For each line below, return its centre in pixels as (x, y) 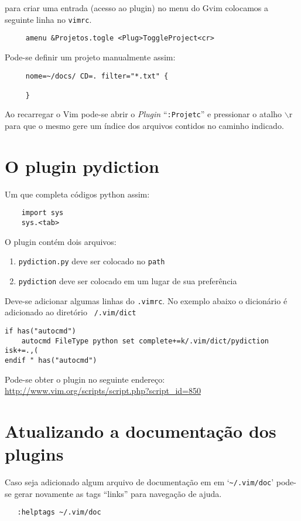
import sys (42, 213)
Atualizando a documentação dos (141, 430)
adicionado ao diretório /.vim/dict (71, 312)
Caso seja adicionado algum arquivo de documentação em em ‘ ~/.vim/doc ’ (139, 482)
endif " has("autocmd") (51, 360)
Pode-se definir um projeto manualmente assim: (90, 57)
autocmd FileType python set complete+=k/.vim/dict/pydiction (145, 341)
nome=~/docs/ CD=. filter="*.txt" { (97, 76)
